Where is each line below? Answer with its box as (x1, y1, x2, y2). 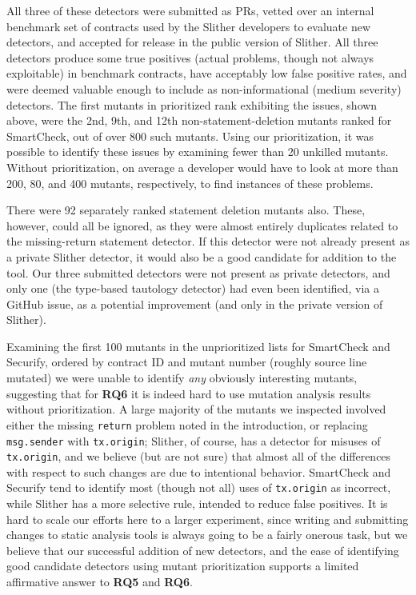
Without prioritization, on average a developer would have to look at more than (6, 158, 398, 175)
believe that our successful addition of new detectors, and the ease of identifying (6, 541, 399, 558)
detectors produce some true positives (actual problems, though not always (6, 49, 374, 66)
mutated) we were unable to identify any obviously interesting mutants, (6, 369, 358, 386)
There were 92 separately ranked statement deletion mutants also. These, (6, 202, 366, 218)
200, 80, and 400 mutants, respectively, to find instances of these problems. (6, 174, 374, 191)
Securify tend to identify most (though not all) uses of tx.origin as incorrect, (6, 479, 391, 496)
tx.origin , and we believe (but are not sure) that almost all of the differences (6, 448, 391, 465)
